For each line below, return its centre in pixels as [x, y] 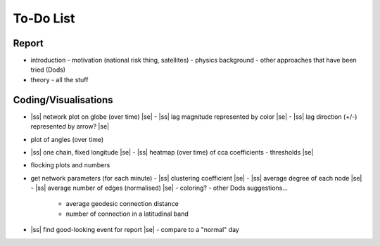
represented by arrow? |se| [70, 127]
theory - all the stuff [59, 79]
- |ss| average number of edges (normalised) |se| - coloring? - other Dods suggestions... [159, 188]
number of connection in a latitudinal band [127, 214]
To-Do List [44, 18]
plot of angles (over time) [67, 139]
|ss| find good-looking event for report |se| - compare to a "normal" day [135, 230]
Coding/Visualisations [63, 99]
